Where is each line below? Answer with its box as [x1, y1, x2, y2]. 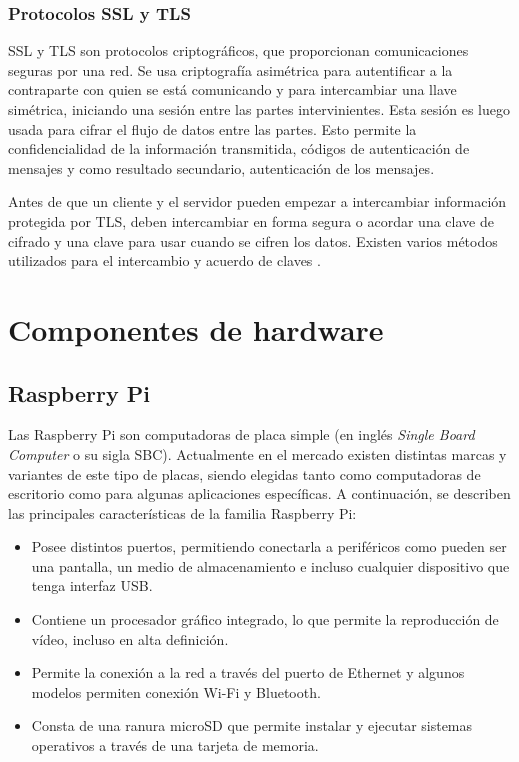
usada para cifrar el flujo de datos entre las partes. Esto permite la [8, 118, 417, 139]
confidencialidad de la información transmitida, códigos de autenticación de [8, 138, 470, 159]
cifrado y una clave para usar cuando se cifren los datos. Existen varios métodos [8, 230, 498, 251]
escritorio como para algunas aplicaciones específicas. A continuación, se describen [8, 483, 511, 504]
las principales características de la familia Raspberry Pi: [8, 502, 357, 523]
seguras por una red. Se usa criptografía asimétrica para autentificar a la [8, 59, 453, 80]
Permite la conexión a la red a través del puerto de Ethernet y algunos [31, 662, 465, 683]
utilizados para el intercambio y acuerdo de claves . [8, 250, 321, 271]
